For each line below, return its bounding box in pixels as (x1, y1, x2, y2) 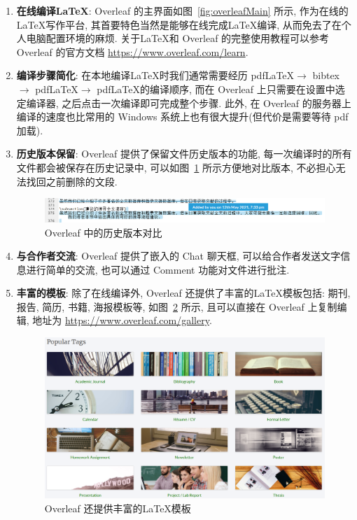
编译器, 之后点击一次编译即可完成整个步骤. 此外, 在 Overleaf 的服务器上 (26, 95, 351, 110)
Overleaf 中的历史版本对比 (44, 225, 162, 239)
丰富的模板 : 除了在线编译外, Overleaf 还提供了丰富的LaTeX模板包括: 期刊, (16, 286, 351, 300)
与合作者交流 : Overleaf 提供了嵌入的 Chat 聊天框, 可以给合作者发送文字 (16, 248, 341, 263)
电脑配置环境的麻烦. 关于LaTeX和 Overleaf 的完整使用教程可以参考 (26, 31, 330, 45)
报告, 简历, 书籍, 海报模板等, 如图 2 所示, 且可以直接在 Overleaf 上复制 (16, 299, 337, 314)
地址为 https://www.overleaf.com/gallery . (32, 313, 212, 328)
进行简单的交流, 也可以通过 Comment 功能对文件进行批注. (26, 262, 290, 276)
